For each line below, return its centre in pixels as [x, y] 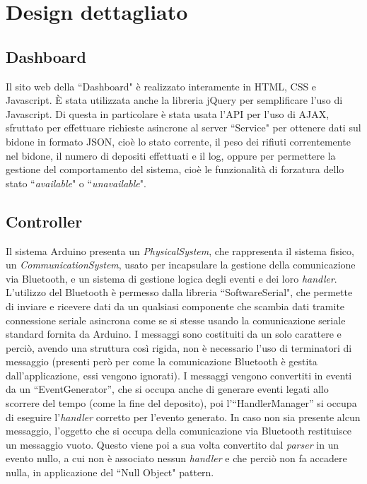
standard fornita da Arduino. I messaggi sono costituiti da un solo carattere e [174, 334]
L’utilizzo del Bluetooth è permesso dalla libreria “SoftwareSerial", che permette [179, 292]
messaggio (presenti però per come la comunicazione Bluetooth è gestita [162, 361]
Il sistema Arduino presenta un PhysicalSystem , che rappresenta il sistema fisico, [180, 250]
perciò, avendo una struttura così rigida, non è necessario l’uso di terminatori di [179, 347]
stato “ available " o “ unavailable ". [76, 183]
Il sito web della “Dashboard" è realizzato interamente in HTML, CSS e [161, 86]
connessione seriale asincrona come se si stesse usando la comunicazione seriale [176, 320]
